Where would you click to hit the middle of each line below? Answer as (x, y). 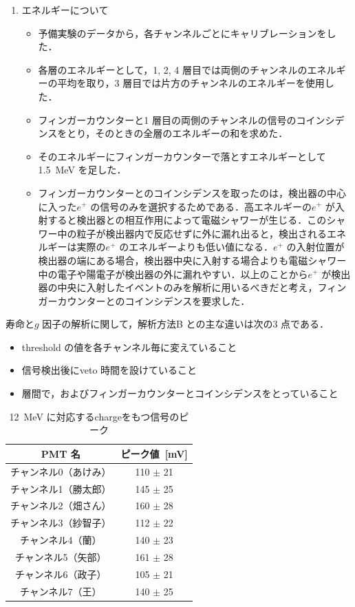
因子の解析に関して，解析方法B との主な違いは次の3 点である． (185, 324)
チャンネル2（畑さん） (61, 505)
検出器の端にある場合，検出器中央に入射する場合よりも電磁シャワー (192, 260)
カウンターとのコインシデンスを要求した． (154, 300)
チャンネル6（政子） (61, 574)
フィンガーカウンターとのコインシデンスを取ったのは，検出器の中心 (192, 192)
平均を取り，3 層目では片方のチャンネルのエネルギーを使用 (191, 83)
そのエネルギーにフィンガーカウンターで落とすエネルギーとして (182, 156)
